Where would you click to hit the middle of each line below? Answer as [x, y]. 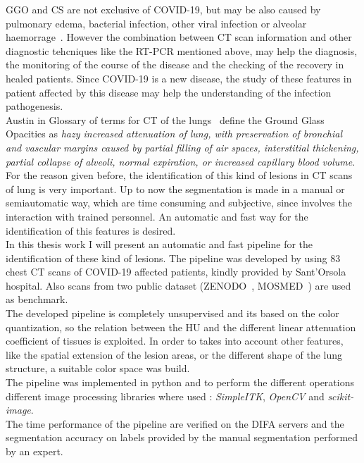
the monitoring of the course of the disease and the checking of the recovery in [175, 64]
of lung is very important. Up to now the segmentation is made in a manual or [175, 189]
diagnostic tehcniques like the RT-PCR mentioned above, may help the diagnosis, [182, 50]
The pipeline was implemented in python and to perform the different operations [180, 382]
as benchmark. [37, 299]
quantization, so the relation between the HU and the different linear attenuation [181, 327]
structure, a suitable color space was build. [98, 368]
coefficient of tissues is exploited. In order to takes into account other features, [175, 341]
